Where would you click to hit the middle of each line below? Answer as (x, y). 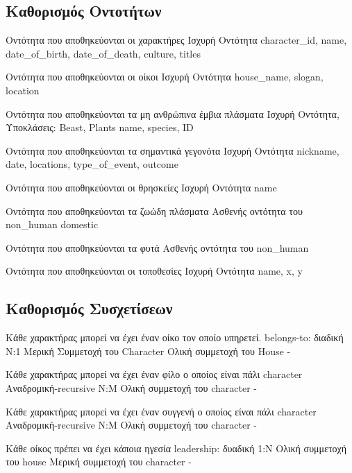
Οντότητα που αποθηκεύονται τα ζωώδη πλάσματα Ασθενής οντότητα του (154, 210)
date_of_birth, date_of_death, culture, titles (103, 53)
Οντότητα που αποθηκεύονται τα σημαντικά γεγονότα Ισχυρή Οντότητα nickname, (173, 150)
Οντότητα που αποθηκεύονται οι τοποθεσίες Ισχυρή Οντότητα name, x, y (154, 271)
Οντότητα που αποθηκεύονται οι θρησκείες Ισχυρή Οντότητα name (141, 187)
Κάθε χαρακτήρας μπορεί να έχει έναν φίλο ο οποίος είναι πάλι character (154, 374)
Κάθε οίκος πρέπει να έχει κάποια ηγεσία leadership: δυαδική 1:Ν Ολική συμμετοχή (176, 448)
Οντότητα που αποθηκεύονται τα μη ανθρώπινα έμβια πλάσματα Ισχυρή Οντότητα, (173, 113)
